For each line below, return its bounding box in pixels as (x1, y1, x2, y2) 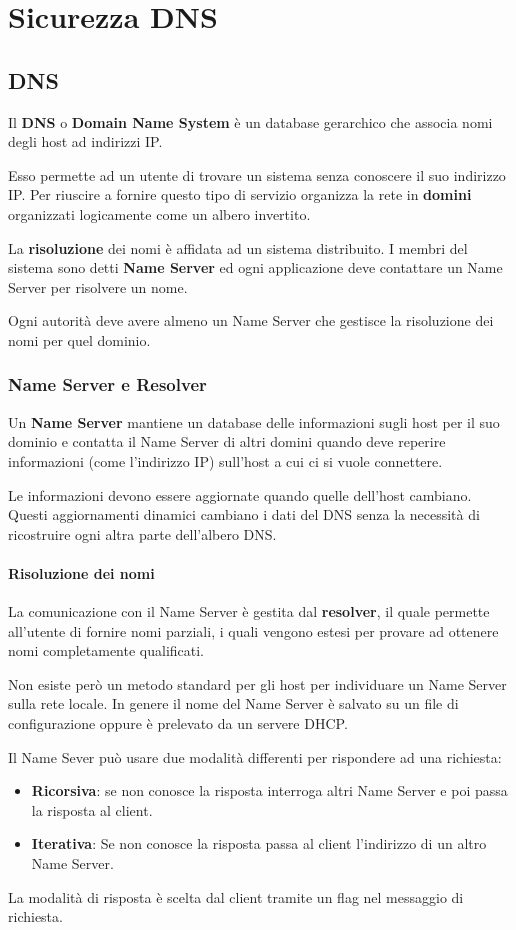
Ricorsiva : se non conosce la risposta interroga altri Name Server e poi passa (31, 780, 508, 801)
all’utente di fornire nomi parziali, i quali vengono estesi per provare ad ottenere (8, 620, 499, 641)
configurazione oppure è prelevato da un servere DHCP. (8, 713, 348, 734)
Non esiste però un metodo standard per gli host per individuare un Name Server (8, 673, 507, 694)
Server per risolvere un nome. (8, 276, 188, 297)
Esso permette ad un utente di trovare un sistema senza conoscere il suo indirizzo (8, 164, 506, 185)
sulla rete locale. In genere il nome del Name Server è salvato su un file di (8, 693, 459, 714)
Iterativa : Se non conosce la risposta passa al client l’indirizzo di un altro (31, 833, 487, 854)
